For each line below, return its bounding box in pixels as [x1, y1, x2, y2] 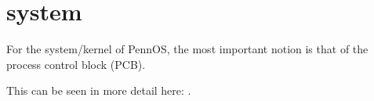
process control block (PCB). [6, 56, 146, 72]
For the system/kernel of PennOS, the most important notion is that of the [6, 41, 369, 57]
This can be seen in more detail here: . [6, 82, 191, 99]
